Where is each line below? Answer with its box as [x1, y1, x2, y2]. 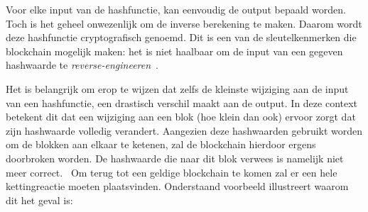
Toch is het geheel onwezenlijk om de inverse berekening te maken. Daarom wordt [6, 16, 362, 30]
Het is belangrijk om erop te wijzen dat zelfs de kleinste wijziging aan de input [6, 81, 349, 96]
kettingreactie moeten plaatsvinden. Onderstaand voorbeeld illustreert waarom [6, 179, 349, 194]
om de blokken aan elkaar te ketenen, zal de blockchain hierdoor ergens [6, 137, 316, 152]
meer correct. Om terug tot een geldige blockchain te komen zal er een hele [6, 164, 337, 179]
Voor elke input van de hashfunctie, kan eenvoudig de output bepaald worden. [6, 2, 346, 16]
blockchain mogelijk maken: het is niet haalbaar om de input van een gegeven [6, 43, 343, 58]
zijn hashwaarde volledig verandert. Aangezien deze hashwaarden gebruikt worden [6, 123, 363, 138]
